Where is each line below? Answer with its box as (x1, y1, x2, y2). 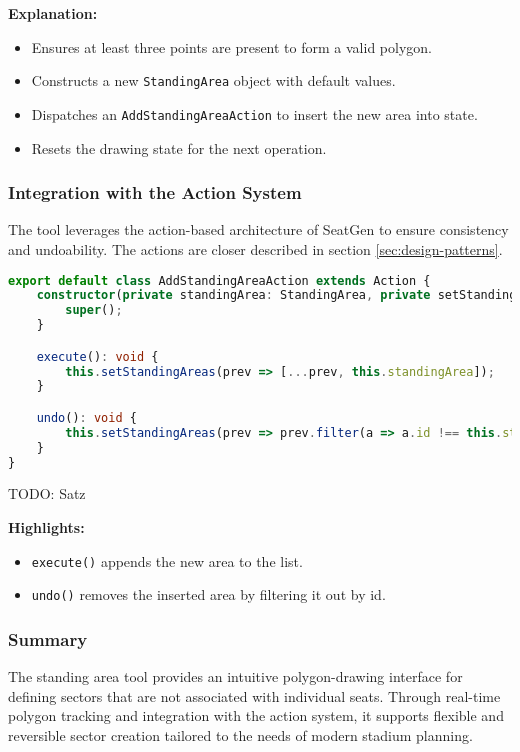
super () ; (65, 303, 123, 318)
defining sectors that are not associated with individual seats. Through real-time (8, 685, 501, 706)
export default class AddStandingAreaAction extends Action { (8, 273, 431, 288)
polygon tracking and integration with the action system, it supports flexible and (8, 705, 504, 726)
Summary (8, 626, 88, 651)
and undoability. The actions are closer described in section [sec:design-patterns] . (8, 238, 503, 259)
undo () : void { (36, 410, 137, 425)
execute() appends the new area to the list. (31, 550, 303, 571)
